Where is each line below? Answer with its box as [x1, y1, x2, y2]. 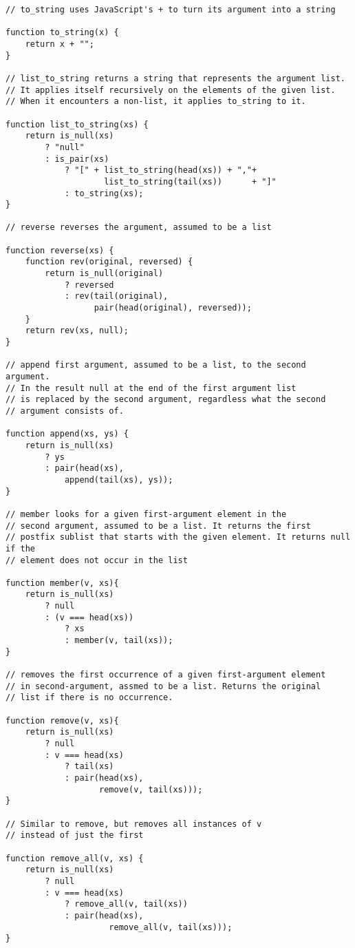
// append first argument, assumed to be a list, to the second [6, 360, 306, 370]
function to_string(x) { [6, 28, 119, 38]
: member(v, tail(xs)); [64, 635, 173, 646]
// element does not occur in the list [6, 555, 188, 565]
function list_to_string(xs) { [6, 119, 149, 129]
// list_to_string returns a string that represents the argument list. [6, 73, 345, 83]
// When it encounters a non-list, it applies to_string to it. [6, 96, 306, 107]
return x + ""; [25, 39, 94, 49]
